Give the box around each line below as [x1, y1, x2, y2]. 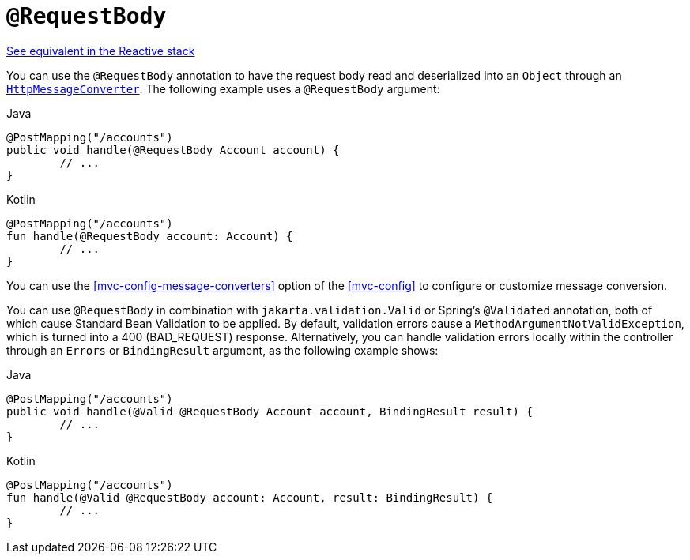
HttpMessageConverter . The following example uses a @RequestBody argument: [6, 81, 440, 96]
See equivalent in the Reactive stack [6, 43, 195, 58]
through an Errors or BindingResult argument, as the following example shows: [6, 343, 439, 357]
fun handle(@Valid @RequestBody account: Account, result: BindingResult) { [6, 490, 493, 504]
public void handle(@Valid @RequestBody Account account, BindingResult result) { [6, 404, 533, 418]
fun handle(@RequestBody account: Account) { [6, 229, 293, 242]
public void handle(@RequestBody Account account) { [6, 143, 340, 156]
